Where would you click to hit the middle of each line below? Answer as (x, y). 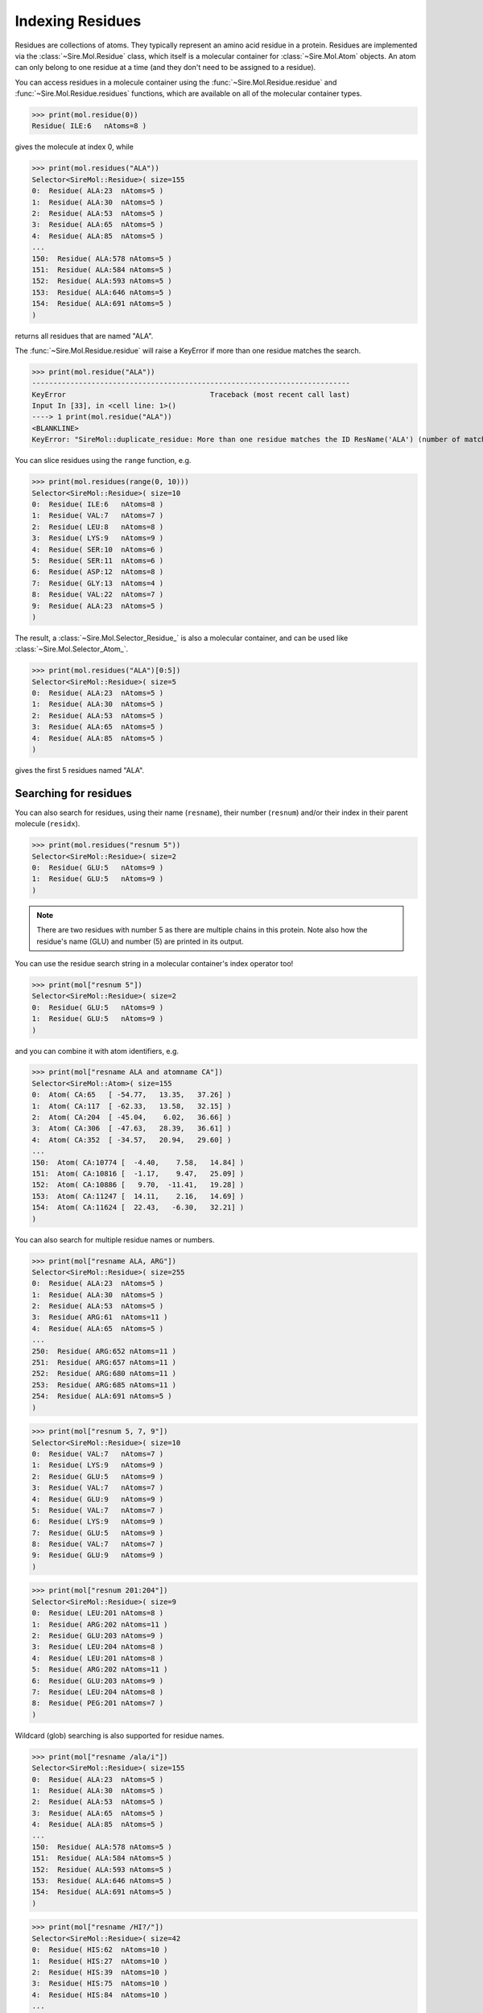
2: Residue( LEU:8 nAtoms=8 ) (98, 527)
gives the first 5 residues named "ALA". (80, 770)
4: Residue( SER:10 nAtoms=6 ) (98, 549)
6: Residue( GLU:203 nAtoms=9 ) (98, 1680)
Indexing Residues (78, 21)
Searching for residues (74, 793)
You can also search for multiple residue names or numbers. (115, 1239)
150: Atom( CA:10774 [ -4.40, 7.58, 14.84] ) (138, 1162)
